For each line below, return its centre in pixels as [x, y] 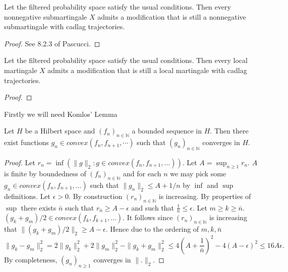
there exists [39, 207]
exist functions [26, 142]
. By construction [96, 196]
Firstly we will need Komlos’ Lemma [61, 114]
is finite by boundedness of [45, 173]
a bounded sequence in [167, 131]
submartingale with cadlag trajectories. [65, 26]
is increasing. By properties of [205, 196]
